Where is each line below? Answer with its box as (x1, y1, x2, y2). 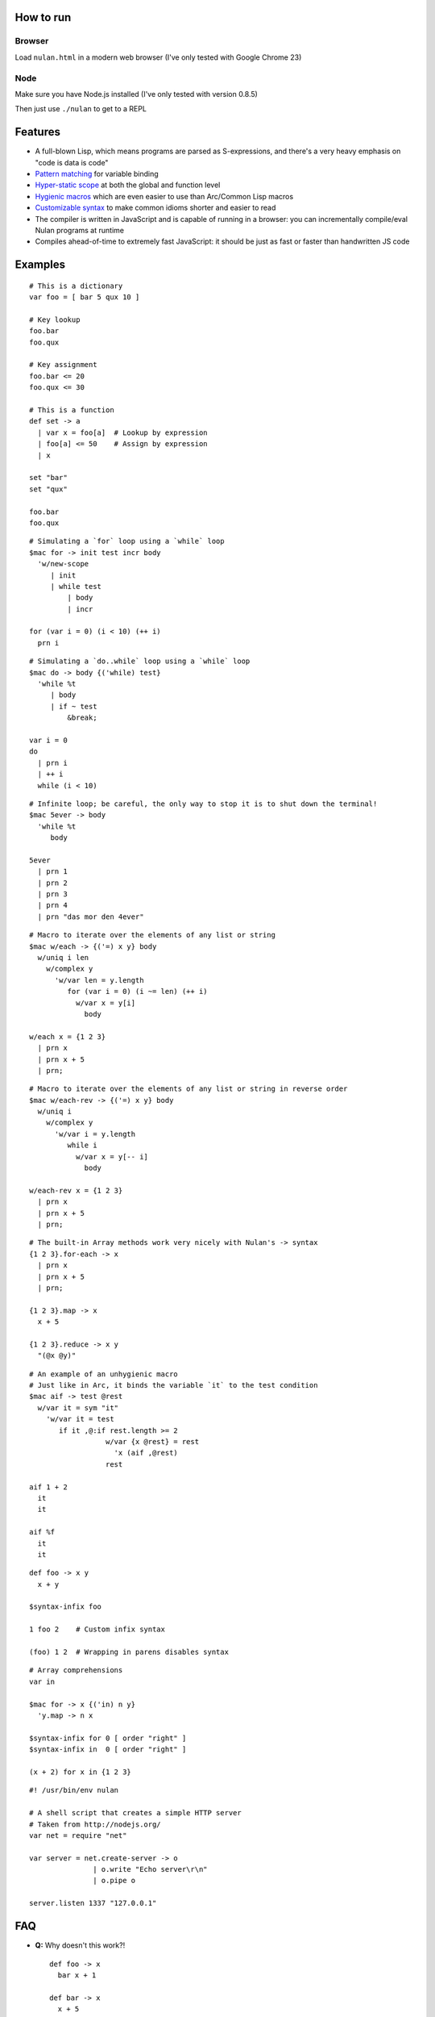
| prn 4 (37, 900, 68, 910)
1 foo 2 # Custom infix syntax (29, 1625, 165, 1634)
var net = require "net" (29, 1831, 127, 1840)
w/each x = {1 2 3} (29, 1032, 106, 1041)
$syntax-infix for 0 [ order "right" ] (29, 1733, 187, 1743)
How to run (14, 10, 72, 24)
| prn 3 (37, 890, 68, 899)
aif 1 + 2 (29, 1482, 68, 1492)
